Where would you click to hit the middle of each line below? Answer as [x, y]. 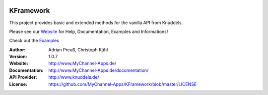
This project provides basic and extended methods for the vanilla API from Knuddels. [96, 23]
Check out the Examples [34, 41]
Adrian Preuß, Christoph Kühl [78, 50]
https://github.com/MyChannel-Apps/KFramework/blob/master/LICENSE [123, 84]
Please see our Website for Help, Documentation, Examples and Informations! [89, 32]
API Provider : [23, 77]
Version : [18, 57]
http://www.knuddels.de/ [74, 77]
